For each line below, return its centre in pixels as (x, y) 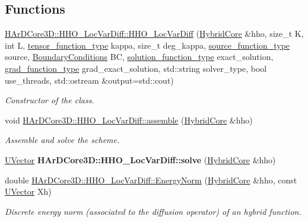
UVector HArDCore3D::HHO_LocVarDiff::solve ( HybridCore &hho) (140, 159)
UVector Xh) (28, 191)
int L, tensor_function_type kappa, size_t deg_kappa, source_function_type (147, 45)
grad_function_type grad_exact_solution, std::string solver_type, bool (136, 68)
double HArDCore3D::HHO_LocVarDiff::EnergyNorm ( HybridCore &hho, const (151, 180)
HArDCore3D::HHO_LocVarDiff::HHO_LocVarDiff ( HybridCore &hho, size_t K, (154, 34)
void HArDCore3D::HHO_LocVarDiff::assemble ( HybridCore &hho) (129, 120)
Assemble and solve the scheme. (62, 140)
